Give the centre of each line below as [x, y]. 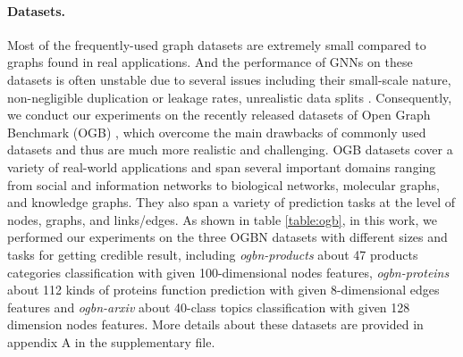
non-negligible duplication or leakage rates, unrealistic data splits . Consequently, [230, 97]
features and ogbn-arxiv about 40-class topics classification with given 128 [209, 307]
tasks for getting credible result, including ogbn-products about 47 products [213, 254]
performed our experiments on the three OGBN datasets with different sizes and [227, 237]
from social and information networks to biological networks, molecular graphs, [223, 184]
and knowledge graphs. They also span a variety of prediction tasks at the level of [231, 202]
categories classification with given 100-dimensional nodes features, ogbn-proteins [228, 272]
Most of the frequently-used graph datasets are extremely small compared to [217, 44]
